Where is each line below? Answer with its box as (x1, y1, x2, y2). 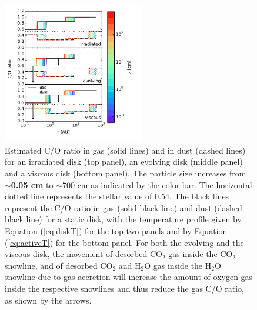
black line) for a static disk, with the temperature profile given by (5, 213, 242, 225)
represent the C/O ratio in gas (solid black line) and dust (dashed (5, 201, 242, 214)
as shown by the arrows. (5, 294, 92, 306)
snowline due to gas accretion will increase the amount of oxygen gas (5, 271, 253, 283)
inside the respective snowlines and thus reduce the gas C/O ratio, (5, 282, 244, 294)
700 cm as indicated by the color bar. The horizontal (62, 178, 252, 191)
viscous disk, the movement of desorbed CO (5, 248, 162, 260)
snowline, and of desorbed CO (5, 259, 113, 271)
